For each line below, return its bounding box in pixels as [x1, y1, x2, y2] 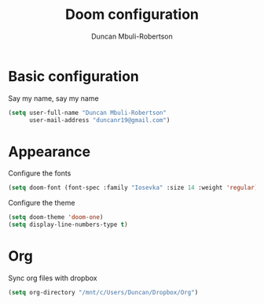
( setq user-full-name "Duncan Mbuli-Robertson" [8, 109, 167, 117]
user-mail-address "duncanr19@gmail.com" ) [28, 116, 170, 124]
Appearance [8, 143, 91, 161]
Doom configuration [65, 6, 199, 24]
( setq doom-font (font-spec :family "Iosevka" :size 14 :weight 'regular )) [8, 184, 262, 192]
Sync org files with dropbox [8, 273, 97, 283]
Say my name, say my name [8, 93, 100, 103]
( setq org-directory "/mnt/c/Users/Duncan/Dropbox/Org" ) [8, 288, 199, 296]
